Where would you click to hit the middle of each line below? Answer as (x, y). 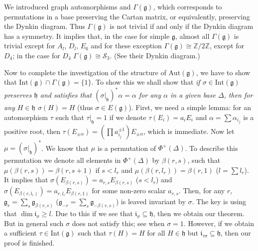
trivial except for (30, 46)
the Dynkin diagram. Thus (45, 26)
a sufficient (20, 233)
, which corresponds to (188, 6)
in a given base (193, 95)
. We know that (65, 148)
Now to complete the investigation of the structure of (85, 72)
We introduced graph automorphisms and (67, 6)
